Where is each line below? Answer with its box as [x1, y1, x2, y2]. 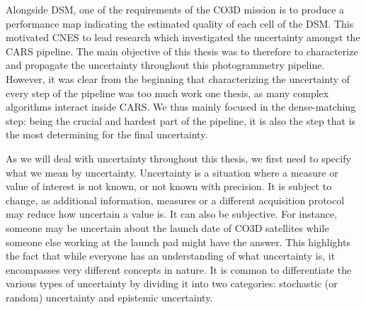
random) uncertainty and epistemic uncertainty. [6, 289, 213, 304]
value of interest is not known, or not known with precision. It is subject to [6, 179, 332, 194]
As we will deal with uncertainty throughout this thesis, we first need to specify [6, 150, 351, 165]
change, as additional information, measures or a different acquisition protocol [6, 192, 345, 207]
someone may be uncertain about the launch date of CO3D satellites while [6, 220, 329, 235]
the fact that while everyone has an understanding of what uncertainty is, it [6, 248, 336, 263]
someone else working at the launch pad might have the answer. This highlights [6, 234, 350, 249]
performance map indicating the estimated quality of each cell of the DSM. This [6, 16, 354, 31]
